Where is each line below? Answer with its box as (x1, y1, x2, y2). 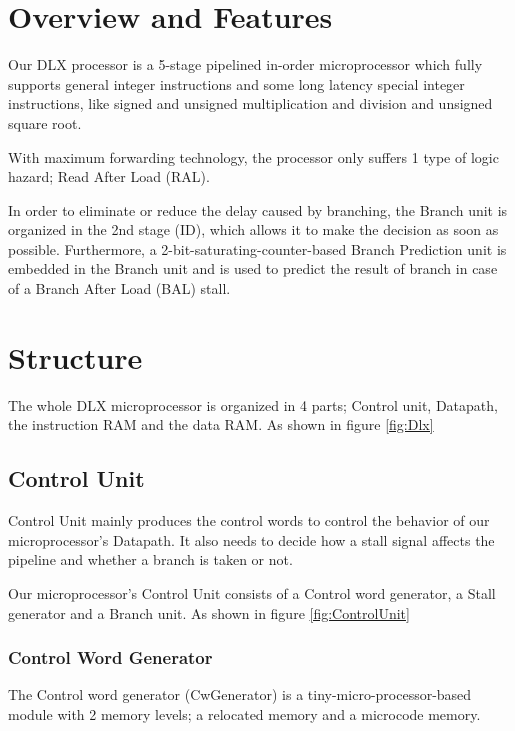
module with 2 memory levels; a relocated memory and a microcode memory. (8, 703, 481, 724)
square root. (8, 112, 82, 133)
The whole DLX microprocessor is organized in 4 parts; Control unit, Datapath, (8, 394, 498, 415)
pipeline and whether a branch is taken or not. (8, 549, 293, 570)
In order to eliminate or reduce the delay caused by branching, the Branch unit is (8, 199, 508, 220)
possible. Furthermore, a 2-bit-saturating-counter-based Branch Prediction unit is (8, 238, 507, 259)
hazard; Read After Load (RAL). (8, 166, 210, 187)
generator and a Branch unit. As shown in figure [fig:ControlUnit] (8, 602, 410, 623)
